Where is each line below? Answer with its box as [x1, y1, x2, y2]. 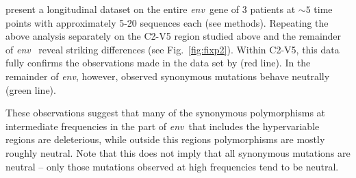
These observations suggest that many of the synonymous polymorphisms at [5, 105, 326, 120]
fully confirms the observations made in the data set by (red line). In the [5, 55, 311, 70]
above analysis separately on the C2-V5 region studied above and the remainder [5, 29, 342, 43]
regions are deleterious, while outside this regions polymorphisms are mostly [5, 132, 325, 147]
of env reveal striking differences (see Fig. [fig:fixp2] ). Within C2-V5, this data [5, 42, 340, 56]
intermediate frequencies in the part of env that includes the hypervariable [5, 118, 320, 133]
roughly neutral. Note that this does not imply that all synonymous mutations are [5, 145, 351, 160]
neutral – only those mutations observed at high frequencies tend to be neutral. [5, 159, 339, 173]
